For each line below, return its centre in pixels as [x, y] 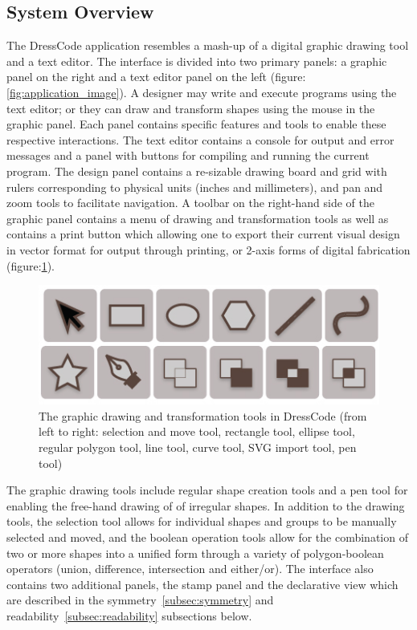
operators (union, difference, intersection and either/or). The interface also [190, 569]
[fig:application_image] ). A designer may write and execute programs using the [202, 92]
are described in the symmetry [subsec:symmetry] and [140, 600]
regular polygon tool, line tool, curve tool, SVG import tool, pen [198, 447]
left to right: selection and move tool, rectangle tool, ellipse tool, [197, 431]
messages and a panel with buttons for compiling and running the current [188, 155]
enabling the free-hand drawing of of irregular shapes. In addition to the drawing [206, 505]
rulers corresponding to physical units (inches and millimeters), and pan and [195, 187]
